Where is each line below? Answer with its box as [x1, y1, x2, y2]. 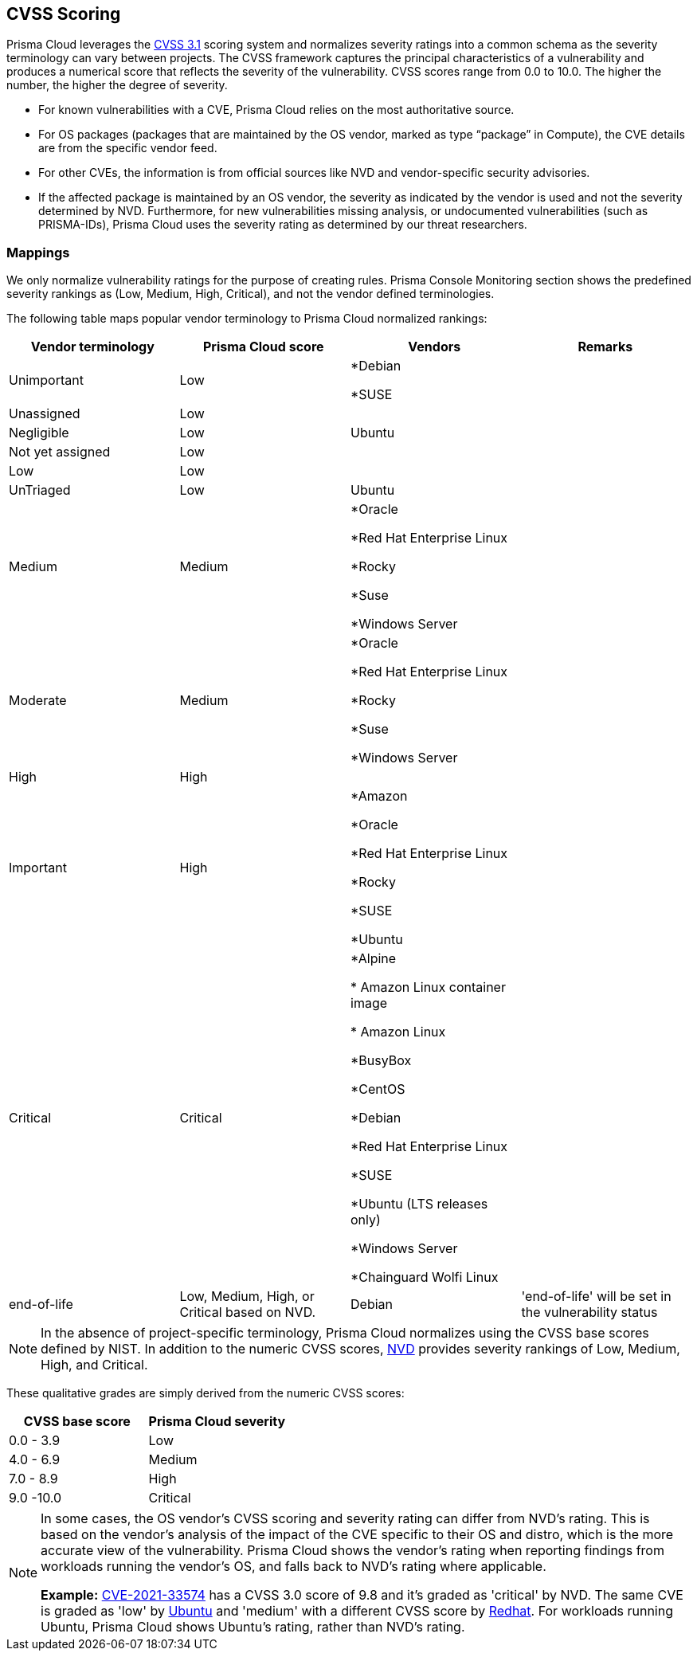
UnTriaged [9, 482, 71, 499]
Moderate [9, 692, 67, 709]
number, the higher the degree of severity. [6, 78, 228, 92]
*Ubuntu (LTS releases [350, 1196, 488, 1212]
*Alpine [350, 950, 397, 967]
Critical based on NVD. [179, 1304, 316, 1321]
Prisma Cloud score [202, 339, 324, 355]
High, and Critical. [41, 1357, 148, 1373]
